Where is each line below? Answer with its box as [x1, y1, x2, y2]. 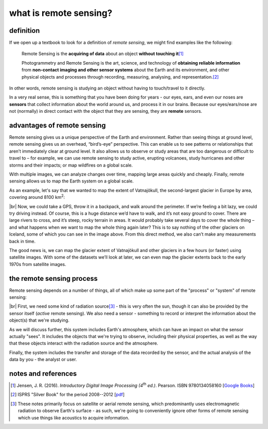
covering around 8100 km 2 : [9, 193, 65, 200]
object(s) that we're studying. [9, 317, 69, 323]
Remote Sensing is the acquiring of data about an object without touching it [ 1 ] [21, 51, 184, 57]
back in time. [9, 238, 36, 244]
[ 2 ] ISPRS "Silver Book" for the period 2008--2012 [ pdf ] [10, 392, 125, 398]
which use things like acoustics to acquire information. [18, 415, 130, 421]
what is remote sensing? [9, 7, 113, 18]
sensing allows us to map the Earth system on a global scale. [9, 178, 134, 184]
